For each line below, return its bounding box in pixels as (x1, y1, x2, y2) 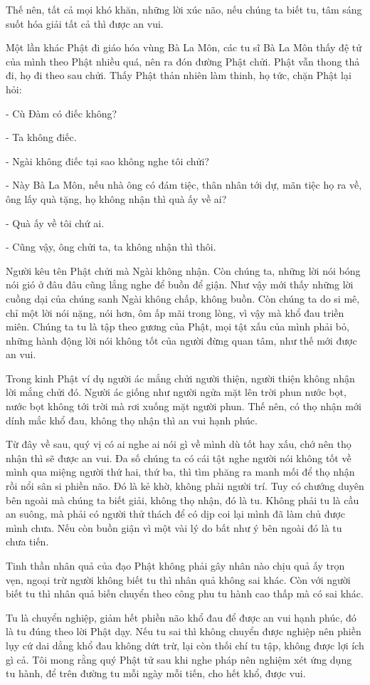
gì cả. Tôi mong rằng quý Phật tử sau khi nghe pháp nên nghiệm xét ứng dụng (6, 652, 352, 666)
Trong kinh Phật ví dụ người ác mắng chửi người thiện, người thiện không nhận (6, 370, 355, 385)
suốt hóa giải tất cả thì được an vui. (6, 16, 164, 31)
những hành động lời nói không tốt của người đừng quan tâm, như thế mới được (6, 333, 357, 347)
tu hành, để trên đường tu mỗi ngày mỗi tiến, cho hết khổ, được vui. (6, 666, 306, 681)
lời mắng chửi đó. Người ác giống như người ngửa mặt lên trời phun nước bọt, (6, 385, 347, 399)
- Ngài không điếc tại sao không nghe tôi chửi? (6, 153, 209, 168)
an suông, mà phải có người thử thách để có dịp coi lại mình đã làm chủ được (6, 506, 345, 521)
